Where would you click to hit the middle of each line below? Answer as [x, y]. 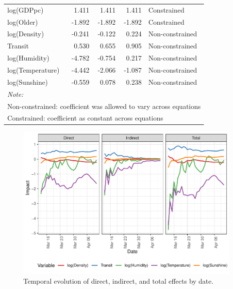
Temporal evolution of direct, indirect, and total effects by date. [118, 281]
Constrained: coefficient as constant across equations [85, 118]
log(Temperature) [33, 69]
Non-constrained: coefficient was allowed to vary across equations [104, 106]
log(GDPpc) [25, 9]
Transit [18, 46]
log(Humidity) [28, 58]
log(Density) [26, 34]
